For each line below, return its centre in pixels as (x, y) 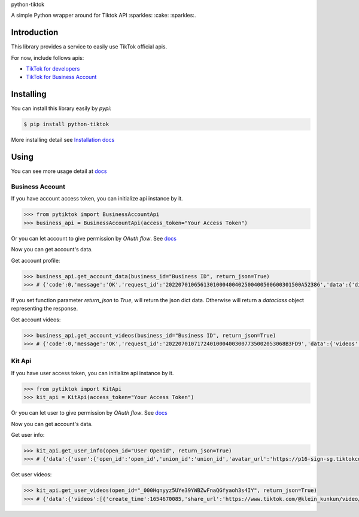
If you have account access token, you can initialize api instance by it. (97, 199)
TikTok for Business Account (61, 77)
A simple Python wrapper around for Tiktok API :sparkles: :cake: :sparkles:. (104, 16)
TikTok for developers (53, 69)
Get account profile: (36, 260)
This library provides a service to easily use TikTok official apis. (89, 47)
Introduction (35, 33)
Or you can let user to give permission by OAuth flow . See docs (89, 413)
